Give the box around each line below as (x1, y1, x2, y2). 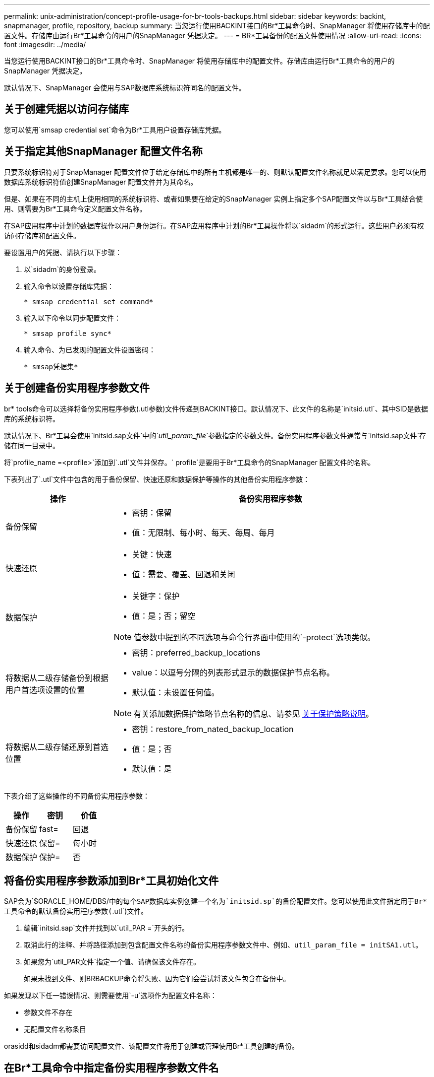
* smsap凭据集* (24, 362, 78, 371)
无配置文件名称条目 (24, 1025, 86, 1034)
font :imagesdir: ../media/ (4, 40, 86, 49)
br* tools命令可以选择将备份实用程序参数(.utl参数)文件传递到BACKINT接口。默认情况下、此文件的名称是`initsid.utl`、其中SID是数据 (4, 404, 428, 413)
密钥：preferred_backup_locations (132, 647, 261, 658)
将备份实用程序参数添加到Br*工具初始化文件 (4, 874, 219, 887)
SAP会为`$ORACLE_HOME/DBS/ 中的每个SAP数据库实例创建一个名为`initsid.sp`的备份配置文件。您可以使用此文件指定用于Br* (4, 897, 427, 906)
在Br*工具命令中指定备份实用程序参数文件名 (4, 1061, 219, 1074)
